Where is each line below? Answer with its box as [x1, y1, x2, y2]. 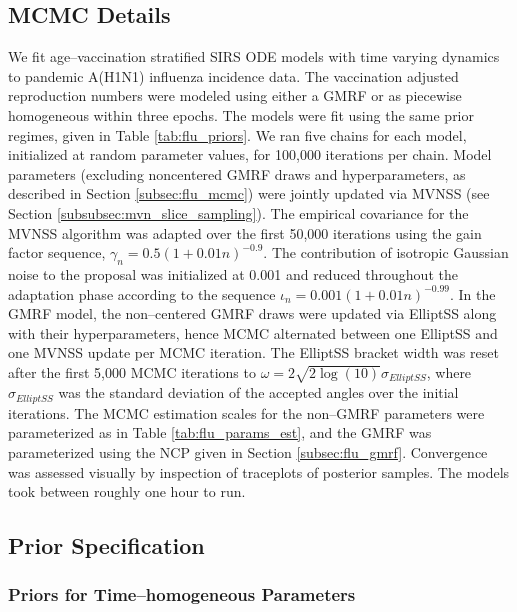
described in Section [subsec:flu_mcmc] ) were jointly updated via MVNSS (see [8, 183, 490, 204]
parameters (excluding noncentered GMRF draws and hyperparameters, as [8, 163, 466, 184]
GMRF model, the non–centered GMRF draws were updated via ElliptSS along [8, 303, 497, 324]
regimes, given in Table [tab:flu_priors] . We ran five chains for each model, [8, 124, 467, 145]
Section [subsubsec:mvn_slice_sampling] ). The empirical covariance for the [8, 202, 469, 223]
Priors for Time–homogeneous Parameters [8, 582, 356, 607]
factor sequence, [8, 242, 106, 263]
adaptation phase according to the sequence [8, 283, 276, 304]
